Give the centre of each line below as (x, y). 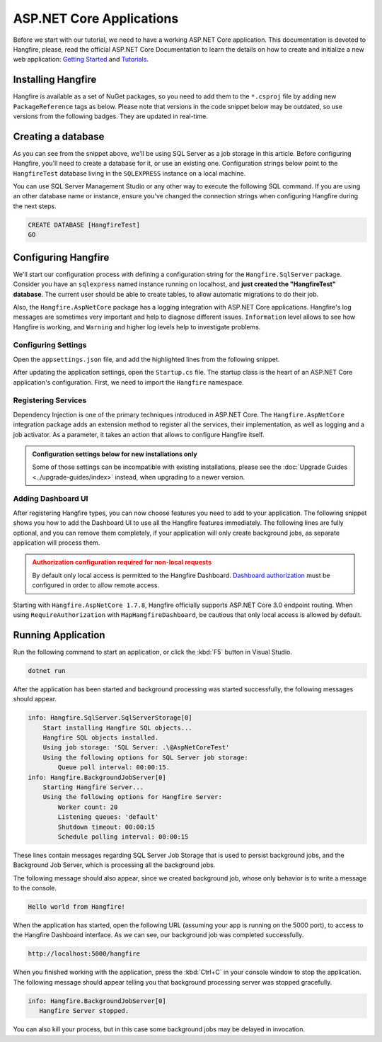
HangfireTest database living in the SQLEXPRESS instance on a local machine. (129, 173)
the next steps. (35, 206)
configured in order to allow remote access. (95, 585)
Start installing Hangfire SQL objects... (117, 727)
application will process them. (57, 543)
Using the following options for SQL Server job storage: (145, 757)
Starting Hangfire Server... (93, 787)
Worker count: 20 (88, 807)
